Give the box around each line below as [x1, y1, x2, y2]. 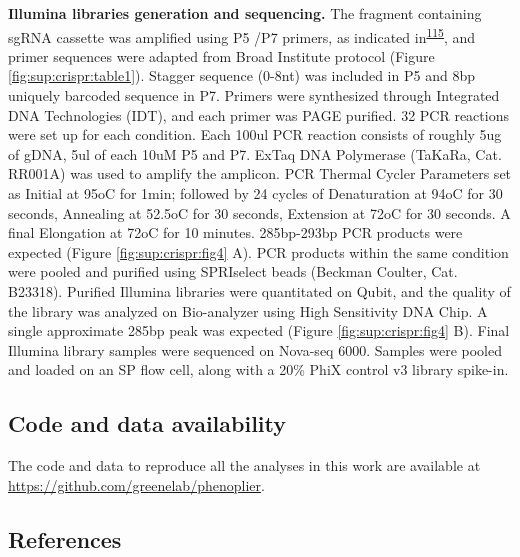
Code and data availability [8, 408, 286, 439]
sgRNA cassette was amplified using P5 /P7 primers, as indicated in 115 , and [8, 23, 476, 47]
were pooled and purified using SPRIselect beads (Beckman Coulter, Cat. [8, 261, 458, 282]
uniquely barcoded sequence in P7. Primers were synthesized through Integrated [8, 85, 500, 106]
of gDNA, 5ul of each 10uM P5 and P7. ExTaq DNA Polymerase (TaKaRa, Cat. [8, 143, 502, 164]
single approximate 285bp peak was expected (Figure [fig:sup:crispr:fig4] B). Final [8, 320, 510, 341]
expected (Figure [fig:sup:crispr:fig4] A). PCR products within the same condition [8, 241, 509, 262]
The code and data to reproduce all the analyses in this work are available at [8, 455, 481, 476]
